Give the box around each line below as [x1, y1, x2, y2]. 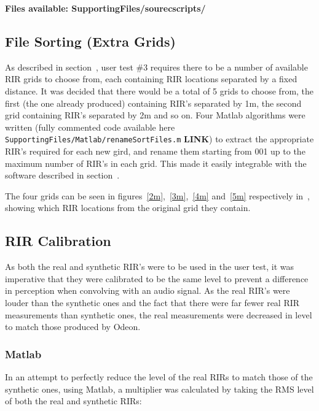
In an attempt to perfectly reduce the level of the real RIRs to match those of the [5, 370, 313, 383]
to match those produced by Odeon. [5, 320, 141, 333]
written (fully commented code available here [5, 120, 175, 133]
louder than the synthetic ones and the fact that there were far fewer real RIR [5, 296, 300, 309]
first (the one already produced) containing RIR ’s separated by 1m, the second [5, 96, 302, 109]
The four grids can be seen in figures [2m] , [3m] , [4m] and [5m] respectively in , [5, 189, 310, 202]
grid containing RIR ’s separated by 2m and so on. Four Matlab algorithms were [5, 109, 305, 121]
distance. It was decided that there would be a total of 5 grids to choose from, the [5, 84, 314, 97]
